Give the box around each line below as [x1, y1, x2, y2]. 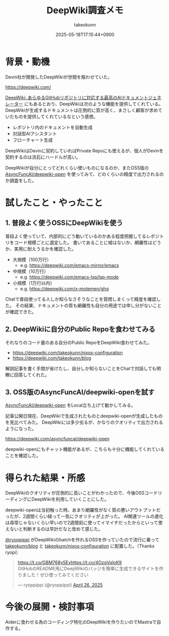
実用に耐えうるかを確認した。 [14, 246, 76, 252]
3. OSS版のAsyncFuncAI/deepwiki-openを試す [5, 388, 155, 396]
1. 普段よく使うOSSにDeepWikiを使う [5, 219, 123, 227]
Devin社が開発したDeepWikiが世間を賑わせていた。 [5, 74, 113, 80]
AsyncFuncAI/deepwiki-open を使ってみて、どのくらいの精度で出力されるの [5, 171, 164, 177]
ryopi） [5, 549, 21, 555]
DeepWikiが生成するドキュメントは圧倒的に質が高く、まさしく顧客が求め [5, 107, 158, 113]
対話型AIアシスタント [12, 130, 57, 137]
